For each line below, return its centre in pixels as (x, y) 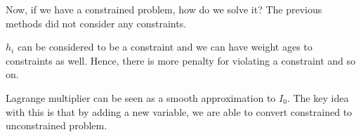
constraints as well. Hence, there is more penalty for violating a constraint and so (181, 60)
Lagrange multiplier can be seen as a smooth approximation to (141, 97)
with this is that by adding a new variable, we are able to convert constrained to (179, 111)
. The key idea (318, 97)
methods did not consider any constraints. (96, 23)
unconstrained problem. (57, 125)
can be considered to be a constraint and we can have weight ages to (165, 47)
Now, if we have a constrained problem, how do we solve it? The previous (164, 9)
